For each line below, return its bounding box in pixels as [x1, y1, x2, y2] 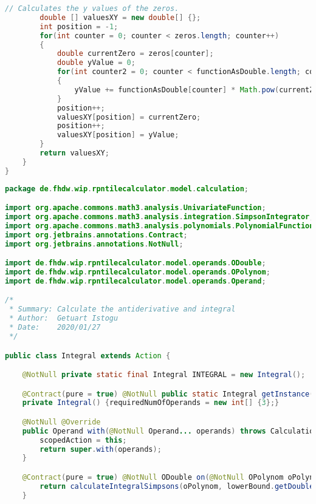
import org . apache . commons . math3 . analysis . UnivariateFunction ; [5, 203, 266, 213]
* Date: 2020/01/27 [9, 323, 101, 332]
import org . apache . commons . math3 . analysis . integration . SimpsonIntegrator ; [5, 213, 314, 222]
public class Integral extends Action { [5, 351, 171, 360]
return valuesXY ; [39, 149, 109, 157]
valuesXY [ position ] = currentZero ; [57, 112, 201, 121]
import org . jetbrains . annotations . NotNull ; [5, 239, 184, 248]
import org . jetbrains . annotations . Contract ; [5, 230, 188, 239]
